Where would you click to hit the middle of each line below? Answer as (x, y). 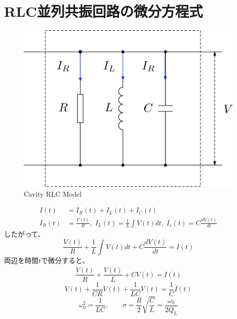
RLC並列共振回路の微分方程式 (103, 11)
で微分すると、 (65, 260)
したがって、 (24, 234)
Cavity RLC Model (53, 193)
